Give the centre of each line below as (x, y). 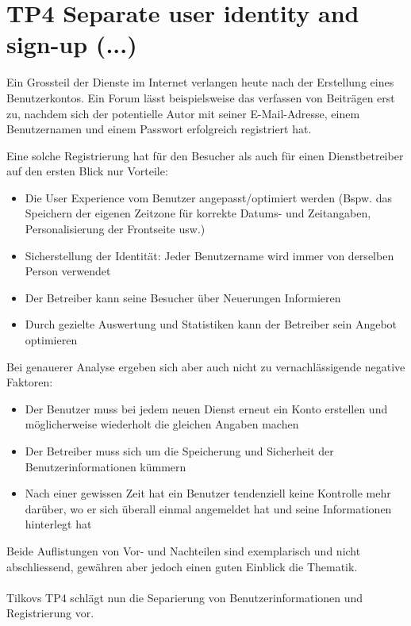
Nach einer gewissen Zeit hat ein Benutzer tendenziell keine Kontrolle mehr (208, 493)
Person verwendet (68, 271)
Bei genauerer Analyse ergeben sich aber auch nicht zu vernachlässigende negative (206, 366)
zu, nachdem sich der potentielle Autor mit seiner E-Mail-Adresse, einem (183, 113)
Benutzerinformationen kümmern (106, 466)
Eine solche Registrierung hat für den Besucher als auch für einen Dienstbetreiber (205, 155)
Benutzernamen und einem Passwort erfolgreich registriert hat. (159, 129)
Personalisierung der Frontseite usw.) (115, 229)
